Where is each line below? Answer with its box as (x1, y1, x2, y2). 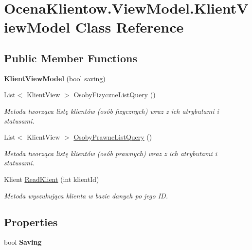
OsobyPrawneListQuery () (73, 132, 152, 142)
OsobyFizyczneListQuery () (73, 89, 156, 100)
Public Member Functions (4, 50, 137, 65)
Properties (4, 214, 58, 229)
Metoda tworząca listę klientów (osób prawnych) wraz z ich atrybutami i (4, 148, 217, 158)
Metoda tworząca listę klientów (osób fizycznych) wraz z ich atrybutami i (4, 106, 219, 116)
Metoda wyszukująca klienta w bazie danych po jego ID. (4, 190, 168, 200)
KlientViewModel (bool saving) (4, 73, 106, 83)
